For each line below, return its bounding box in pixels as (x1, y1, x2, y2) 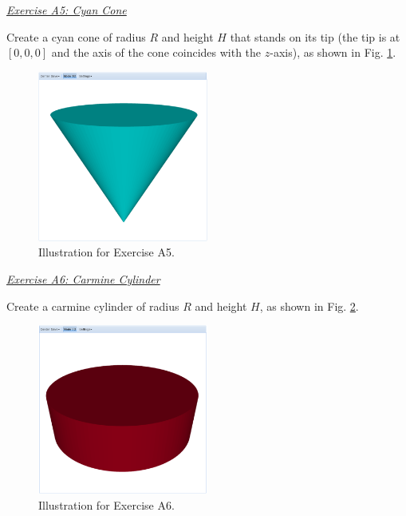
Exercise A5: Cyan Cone (6, 2, 127, 18)
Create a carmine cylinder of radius (6, 297, 179, 314)
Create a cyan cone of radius (6, 28, 146, 45)
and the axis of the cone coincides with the (51, 44, 262, 61)
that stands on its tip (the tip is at (230, 28, 400, 45)
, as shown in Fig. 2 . (259, 297, 359, 314)
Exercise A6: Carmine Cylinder (6, 270, 160, 287)
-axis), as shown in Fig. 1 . (270, 44, 396, 61)
